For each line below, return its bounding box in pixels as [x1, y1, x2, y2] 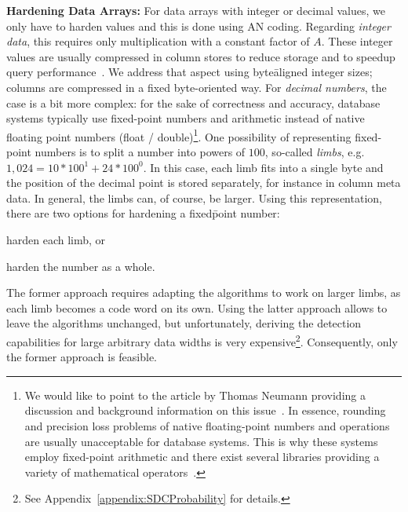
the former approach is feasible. [6, 349, 157, 365]
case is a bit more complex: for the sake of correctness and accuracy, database [6, 94, 381, 111]
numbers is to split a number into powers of [35, 144, 246, 159]
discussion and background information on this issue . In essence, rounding [24, 402, 386, 419]
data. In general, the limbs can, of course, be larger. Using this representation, [6, 189, 382, 206]
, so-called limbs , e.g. [264, 144, 365, 159]
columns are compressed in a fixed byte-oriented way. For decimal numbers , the [6, 79, 387, 95]
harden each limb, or [6, 231, 106, 247]
